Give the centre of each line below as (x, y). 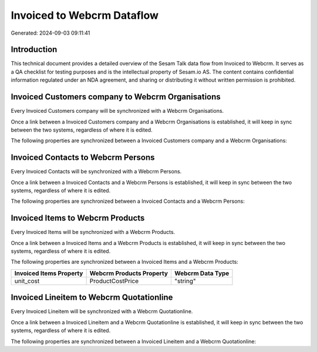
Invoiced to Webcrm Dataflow (85, 15)
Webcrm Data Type (202, 273)
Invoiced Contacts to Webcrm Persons (83, 158)
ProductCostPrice (114, 281)
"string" (185, 281)
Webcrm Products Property (129, 273)
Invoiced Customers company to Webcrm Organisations (116, 97)
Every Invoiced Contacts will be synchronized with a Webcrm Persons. (96, 172)
